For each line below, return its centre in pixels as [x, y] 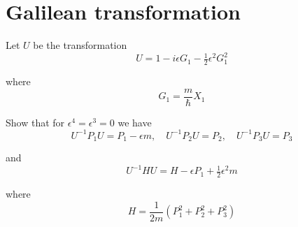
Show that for [35, 122]
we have [135, 122]
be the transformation [80, 45]
